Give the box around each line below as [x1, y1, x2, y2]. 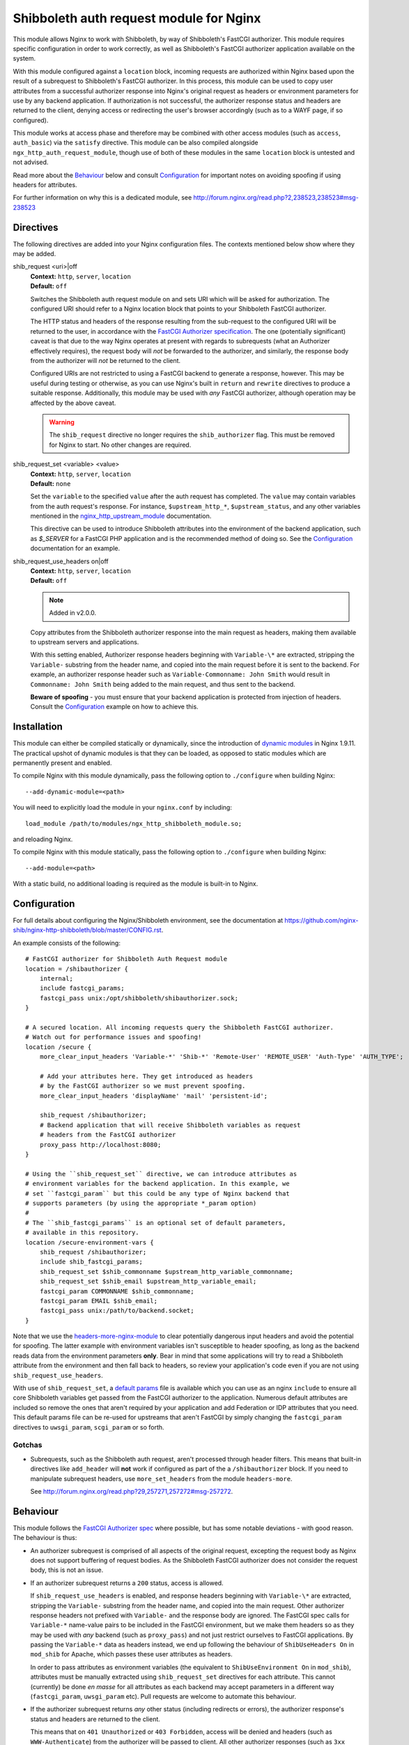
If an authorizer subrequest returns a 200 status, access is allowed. [30, 1578, 224, 1587]
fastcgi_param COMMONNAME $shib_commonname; [39, 1287, 194, 1295]
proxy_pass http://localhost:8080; [39, 1141, 162, 1148]
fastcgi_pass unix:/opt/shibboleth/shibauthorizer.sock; [39, 994, 238, 1002]
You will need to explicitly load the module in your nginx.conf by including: [13, 803, 233, 812]
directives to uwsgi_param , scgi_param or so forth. [13, 1423, 164, 1431]
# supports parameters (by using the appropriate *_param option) [25, 1199, 257, 1207]
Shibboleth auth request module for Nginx [13, 10, 261, 26]
